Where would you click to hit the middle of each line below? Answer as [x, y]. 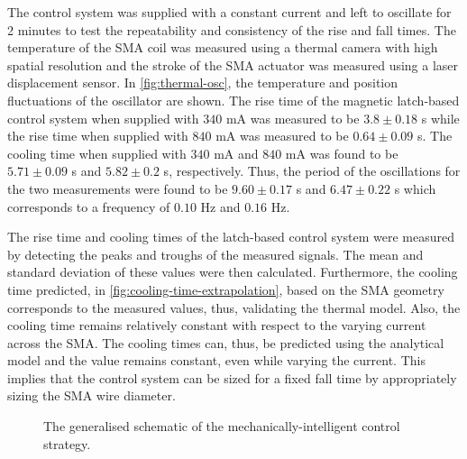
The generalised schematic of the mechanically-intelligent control [222, 426]
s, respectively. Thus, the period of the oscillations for [312, 171]
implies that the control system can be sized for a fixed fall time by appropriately [232, 377]
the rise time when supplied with [98, 136]
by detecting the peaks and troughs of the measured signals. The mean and [215, 254]
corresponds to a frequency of [89, 206]
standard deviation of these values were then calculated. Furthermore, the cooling [233, 272]
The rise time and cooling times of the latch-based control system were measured [231, 237]
